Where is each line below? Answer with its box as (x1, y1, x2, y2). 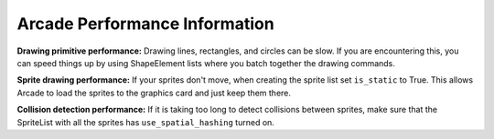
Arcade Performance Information (16, 14, 274, 34)
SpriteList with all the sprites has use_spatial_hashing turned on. (16, 116, 274, 127)
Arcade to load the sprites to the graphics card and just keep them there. (16, 87, 292, 98)
